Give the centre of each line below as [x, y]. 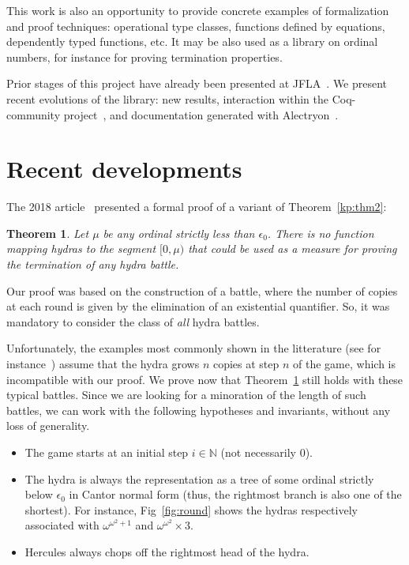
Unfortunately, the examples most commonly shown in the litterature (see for [194, 348]
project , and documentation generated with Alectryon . [201, 114]
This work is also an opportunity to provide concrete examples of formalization [198, 10]
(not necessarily [259, 452]
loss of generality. [48, 426]
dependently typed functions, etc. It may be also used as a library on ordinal [192, 41]
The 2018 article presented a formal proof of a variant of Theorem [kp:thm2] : [197, 207]
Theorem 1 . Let [48, 233]
